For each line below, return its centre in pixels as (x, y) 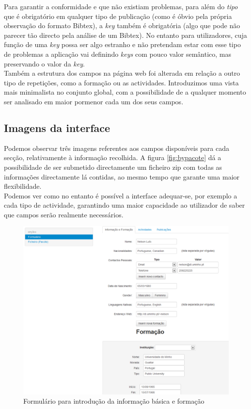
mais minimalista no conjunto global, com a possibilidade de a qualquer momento (125, 92)
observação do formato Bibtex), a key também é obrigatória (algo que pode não (122, 25)
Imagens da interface (57, 127)
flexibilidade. (23, 186)
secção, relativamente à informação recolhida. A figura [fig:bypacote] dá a (113, 157)
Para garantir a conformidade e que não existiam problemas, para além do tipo (121, 6)
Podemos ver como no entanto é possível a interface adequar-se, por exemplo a (121, 195)
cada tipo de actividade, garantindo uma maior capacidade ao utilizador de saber (125, 205)
